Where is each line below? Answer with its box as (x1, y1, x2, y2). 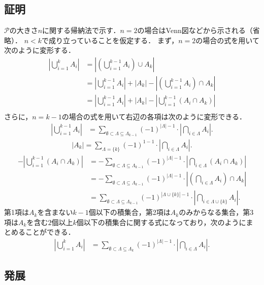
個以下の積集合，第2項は (88, 207, 171, 217)
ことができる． (25, 227, 75, 237)
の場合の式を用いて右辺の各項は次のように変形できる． (61, 111, 247, 122)
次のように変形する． (4, 45, 75, 55)
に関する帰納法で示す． (42, 25, 120, 36)
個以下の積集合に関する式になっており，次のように (76, 216, 246, 227)
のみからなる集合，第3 (179, 207, 254, 217)
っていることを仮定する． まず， (70, 35, 179, 45)
